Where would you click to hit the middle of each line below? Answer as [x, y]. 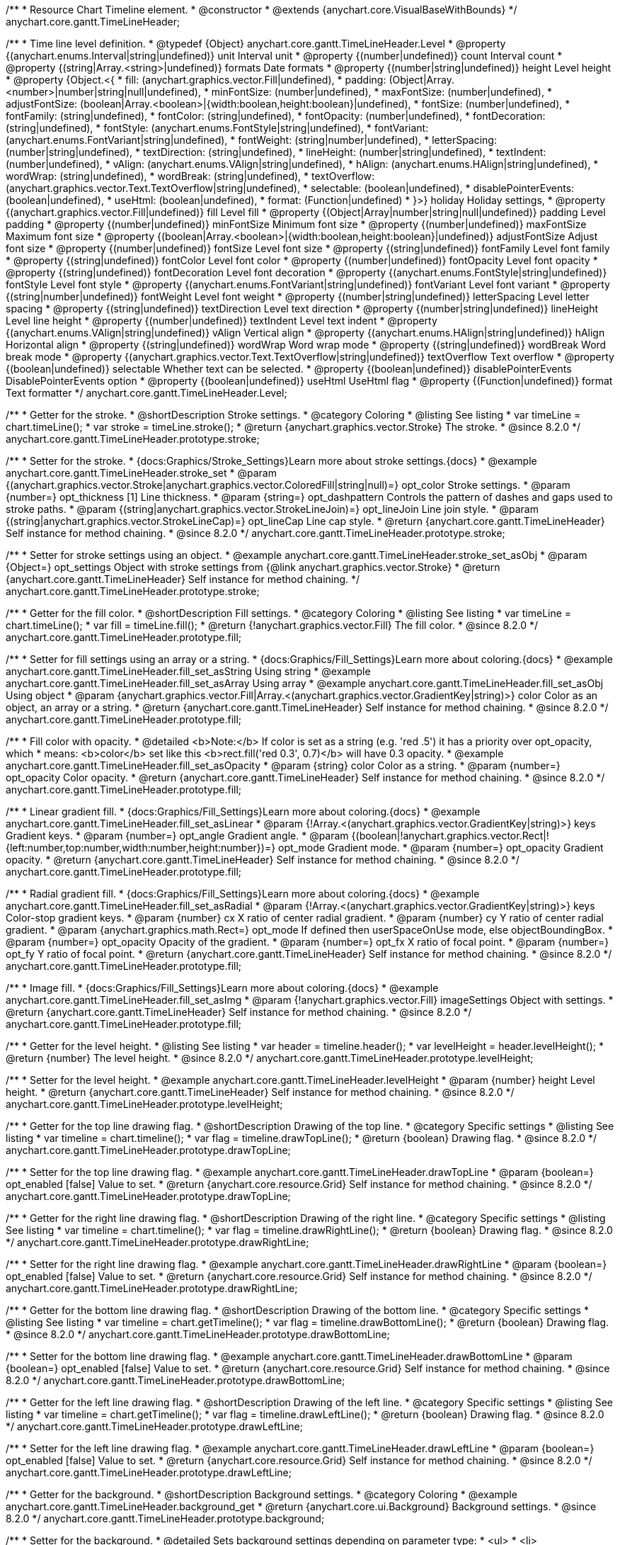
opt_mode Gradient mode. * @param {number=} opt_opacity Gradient [441, 848]
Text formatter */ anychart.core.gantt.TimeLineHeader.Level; [147, 393]
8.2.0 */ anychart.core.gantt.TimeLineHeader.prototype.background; [165, 1518]
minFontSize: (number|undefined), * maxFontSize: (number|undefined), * [381, 92]
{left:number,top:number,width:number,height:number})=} [141, 848]
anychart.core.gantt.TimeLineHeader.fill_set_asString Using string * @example [188, 671]
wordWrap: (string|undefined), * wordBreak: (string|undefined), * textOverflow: [190, 176]
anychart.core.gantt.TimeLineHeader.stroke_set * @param [141, 473]
